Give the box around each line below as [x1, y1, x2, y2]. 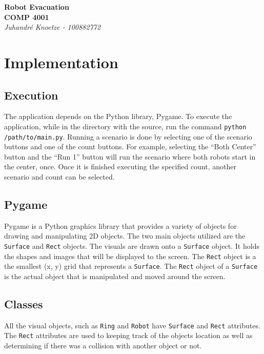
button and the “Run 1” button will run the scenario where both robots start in [4, 151, 256, 162]
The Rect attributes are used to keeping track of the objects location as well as [4, 330, 253, 341]
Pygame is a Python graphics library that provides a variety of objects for [4, 220, 237, 231]
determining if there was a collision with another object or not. [4, 340, 202, 351]
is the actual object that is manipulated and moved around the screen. [4, 271, 226, 281]
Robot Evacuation [4, 2, 69, 12]
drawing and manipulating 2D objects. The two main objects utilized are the [4, 230, 246, 241]
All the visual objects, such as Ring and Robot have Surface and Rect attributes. [4, 320, 260, 330]
